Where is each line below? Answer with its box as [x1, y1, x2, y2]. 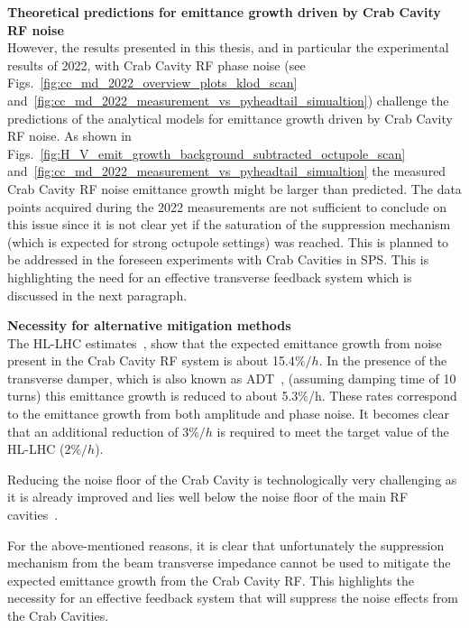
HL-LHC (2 [7, 439, 71, 458]
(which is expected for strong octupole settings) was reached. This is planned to [7, 232, 449, 251]
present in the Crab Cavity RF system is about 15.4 [7, 351, 295, 370]
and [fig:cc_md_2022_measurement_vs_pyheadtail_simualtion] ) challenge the [7, 90, 449, 109]
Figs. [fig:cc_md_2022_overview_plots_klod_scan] [7, 73, 298, 92]
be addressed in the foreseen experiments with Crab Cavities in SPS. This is [7, 250, 429, 269]
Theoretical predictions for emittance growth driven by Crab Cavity [7, 3, 441, 21]
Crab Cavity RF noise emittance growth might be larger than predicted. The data [7, 179, 462, 198]
